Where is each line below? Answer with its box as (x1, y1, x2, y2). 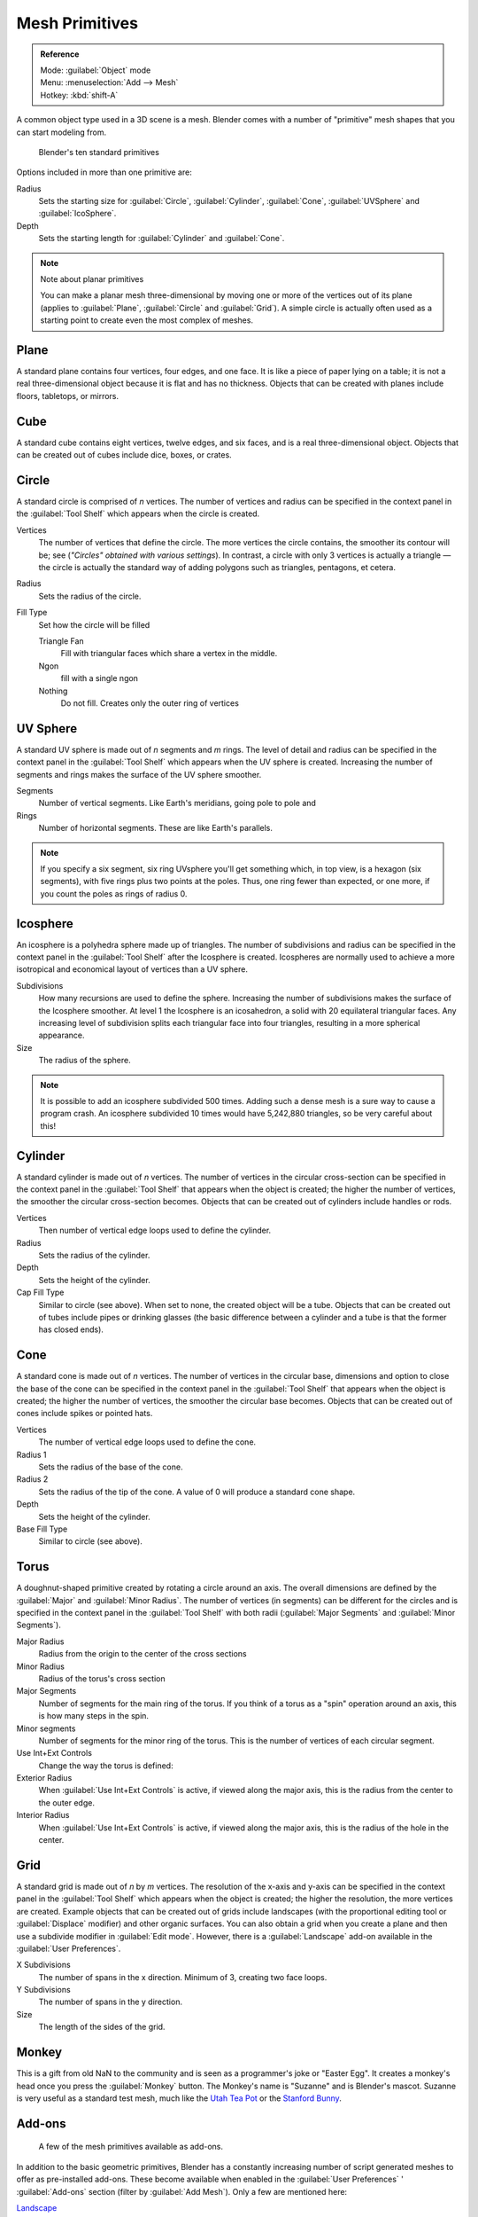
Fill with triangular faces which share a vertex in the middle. (60, 648, 278, 659)
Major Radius (16, 1636, 65, 1647)
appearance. (38, 1030, 85, 1041)
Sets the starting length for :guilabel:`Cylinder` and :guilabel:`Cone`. (38, 233, 285, 244)
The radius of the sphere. (38, 1055, 132, 1066)
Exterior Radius (16, 1773, 73, 1783)
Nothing (38, 685, 68, 696)
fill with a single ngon (60, 673, 139, 684)
